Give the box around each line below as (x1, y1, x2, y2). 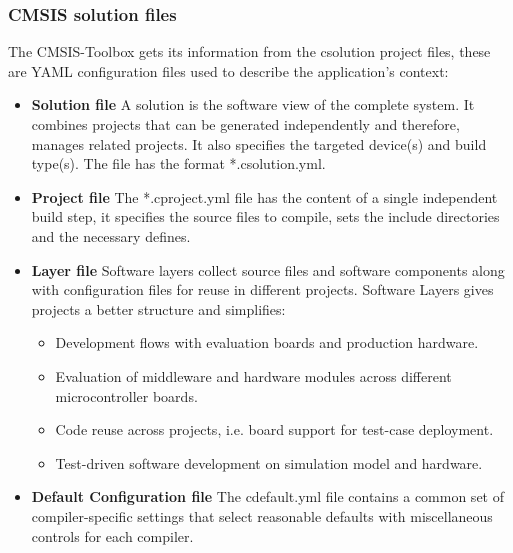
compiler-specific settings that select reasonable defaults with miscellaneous (31, 505, 493, 526)
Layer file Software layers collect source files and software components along (31, 259, 505, 280)
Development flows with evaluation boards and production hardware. (55, 332, 479, 353)
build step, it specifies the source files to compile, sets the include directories (31, 206, 500, 227)
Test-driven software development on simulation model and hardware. (55, 452, 483, 473)
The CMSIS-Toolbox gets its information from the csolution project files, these (8, 41, 491, 62)
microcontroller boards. (55, 385, 198, 406)
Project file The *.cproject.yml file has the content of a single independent (31, 186, 498, 207)
